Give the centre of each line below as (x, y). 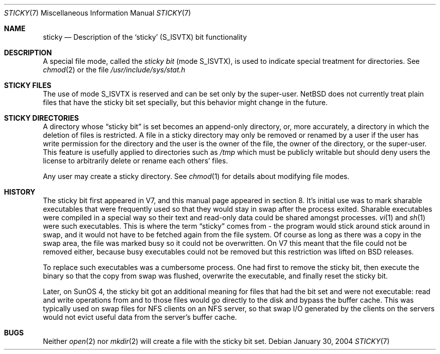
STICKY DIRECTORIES (41, 118)
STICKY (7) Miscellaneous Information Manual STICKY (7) (98, 13)
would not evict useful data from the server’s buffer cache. (140, 317)
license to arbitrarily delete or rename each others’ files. (135, 161)
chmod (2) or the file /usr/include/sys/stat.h (114, 70)
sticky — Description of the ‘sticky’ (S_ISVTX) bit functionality (145, 37)
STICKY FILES (28, 85)
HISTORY (20, 192)
